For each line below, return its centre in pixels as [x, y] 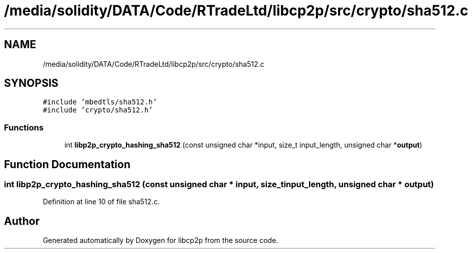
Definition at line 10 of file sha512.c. [101, 202]
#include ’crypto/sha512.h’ [98, 110]
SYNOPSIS [31, 83]
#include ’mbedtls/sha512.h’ [100, 102]
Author [22, 221]
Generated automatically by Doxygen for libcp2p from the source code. [161, 240]
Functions [24, 127]
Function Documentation [67, 164]
